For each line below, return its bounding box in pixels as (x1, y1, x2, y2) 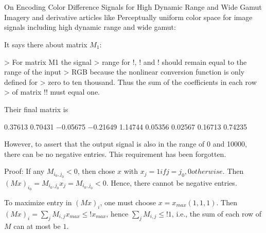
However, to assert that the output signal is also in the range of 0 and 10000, (4, 138, 247, 149)
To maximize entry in (4, 196, 72, 207)
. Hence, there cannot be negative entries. (106, 177, 237, 188)
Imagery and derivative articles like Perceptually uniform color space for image (4, 11, 253, 22)
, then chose (77, 166, 115, 176)
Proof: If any (4, 166, 45, 176)
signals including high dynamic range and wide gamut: (4, 22, 176, 32)
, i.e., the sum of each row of (171, 208, 262, 219)
